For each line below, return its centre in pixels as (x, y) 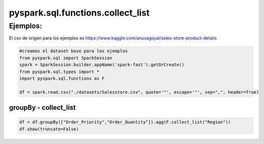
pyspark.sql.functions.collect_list (79, 13)
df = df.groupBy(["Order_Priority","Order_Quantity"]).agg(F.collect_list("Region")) (125, 122)
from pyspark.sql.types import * (59, 72)
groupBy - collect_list (42, 108)
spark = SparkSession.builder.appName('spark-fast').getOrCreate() (102, 65)
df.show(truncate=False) (49, 129)
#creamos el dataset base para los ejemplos (74, 51)
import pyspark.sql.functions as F (62, 78)
